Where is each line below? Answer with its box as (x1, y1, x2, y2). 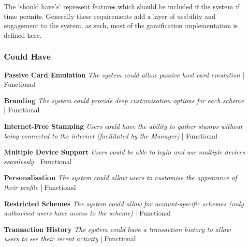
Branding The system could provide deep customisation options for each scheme (4, 95, 244, 105)
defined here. (4, 30, 42, 40)
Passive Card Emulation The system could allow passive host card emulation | (4, 69, 245, 79)
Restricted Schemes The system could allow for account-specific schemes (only (4, 198, 244, 208)
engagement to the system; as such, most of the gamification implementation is (4, 20, 238, 31)
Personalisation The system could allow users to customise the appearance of (4, 172, 237, 183)
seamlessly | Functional (4, 156, 72, 166)
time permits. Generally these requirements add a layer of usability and (4, 11, 216, 21)
